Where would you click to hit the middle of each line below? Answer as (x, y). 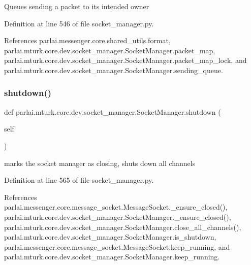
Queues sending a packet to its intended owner (77, 6)
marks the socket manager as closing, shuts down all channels (100, 163)
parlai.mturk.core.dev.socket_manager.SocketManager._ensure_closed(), (118, 217)
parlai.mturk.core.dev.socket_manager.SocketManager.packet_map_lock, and (125, 60)
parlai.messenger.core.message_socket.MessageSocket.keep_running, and (117, 246)
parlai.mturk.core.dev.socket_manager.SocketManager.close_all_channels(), (123, 227)
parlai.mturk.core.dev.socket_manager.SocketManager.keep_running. (112, 257)
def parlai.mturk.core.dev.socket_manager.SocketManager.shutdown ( (113, 111)
